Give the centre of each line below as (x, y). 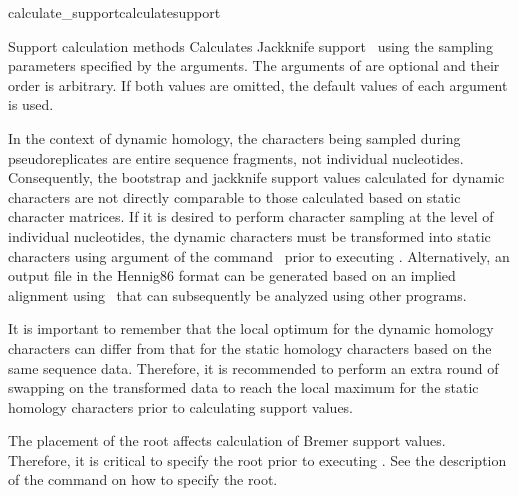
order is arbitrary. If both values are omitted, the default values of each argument (258, 84)
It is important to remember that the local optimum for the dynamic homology (251, 328)
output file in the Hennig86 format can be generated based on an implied (232, 275)
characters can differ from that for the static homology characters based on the (250, 347)
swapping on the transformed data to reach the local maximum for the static (243, 387)
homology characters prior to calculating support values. (181, 406)
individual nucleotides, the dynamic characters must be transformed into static (249, 235)
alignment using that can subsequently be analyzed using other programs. (237, 294)
